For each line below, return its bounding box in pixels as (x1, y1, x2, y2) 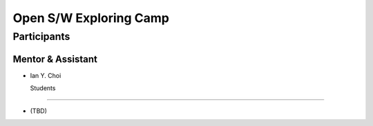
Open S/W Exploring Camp (12, 10, 169, 25)
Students (30, 84, 56, 92)
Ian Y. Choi (30, 71, 61, 79)
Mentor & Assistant (12, 53, 98, 65)
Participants (12, 30, 70, 43)
